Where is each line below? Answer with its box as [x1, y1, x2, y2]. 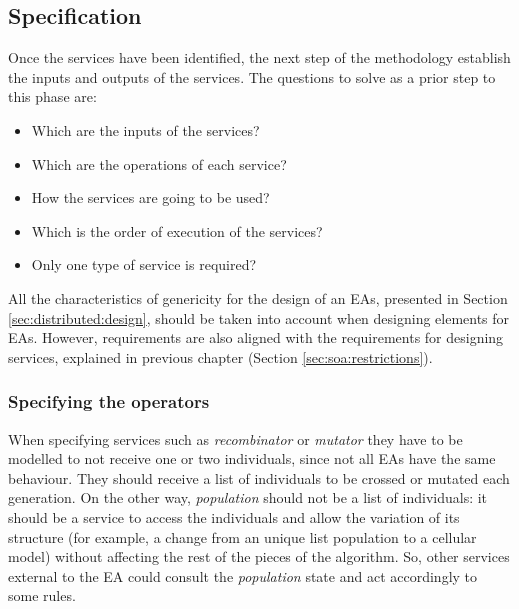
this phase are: [8, 86, 97, 107]
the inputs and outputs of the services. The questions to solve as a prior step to [8, 66, 496, 87]
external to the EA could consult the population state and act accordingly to [8, 565, 478, 586]
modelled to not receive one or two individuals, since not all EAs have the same [8, 448, 496, 469]
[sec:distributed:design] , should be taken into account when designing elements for [8, 307, 510, 328]
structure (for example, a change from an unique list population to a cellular [8, 526, 477, 547]
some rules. [8, 585, 76, 606]
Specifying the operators [8, 389, 210, 414]
